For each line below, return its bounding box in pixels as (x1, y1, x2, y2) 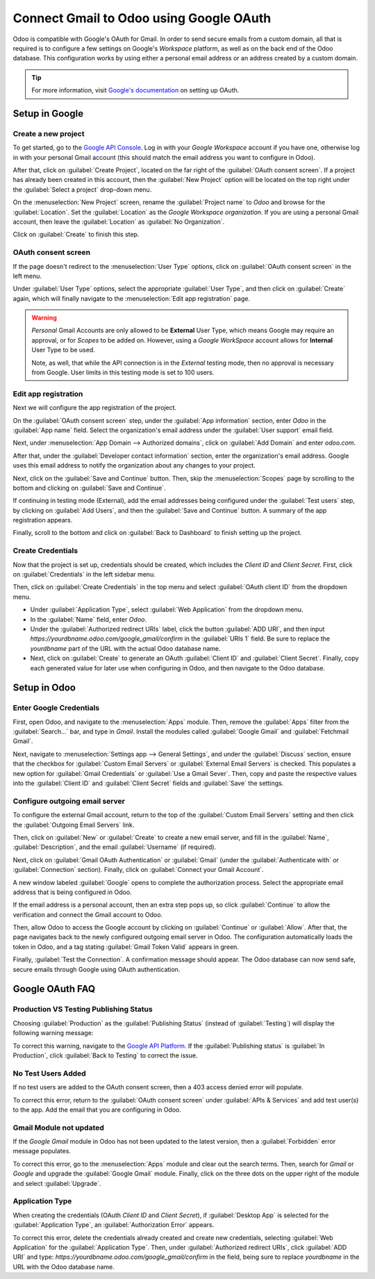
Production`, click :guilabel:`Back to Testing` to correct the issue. (12, 1051, 198, 1059)
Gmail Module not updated (12, 1123, 104, 1132)
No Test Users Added (12, 1068, 86, 1078)
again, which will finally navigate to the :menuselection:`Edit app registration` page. (12, 294, 250, 302)
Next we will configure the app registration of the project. (12, 404, 177, 412)
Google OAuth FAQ (12, 983, 96, 995)
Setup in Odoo (12, 682, 76, 694)
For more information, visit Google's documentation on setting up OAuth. (31, 86, 240, 94)
